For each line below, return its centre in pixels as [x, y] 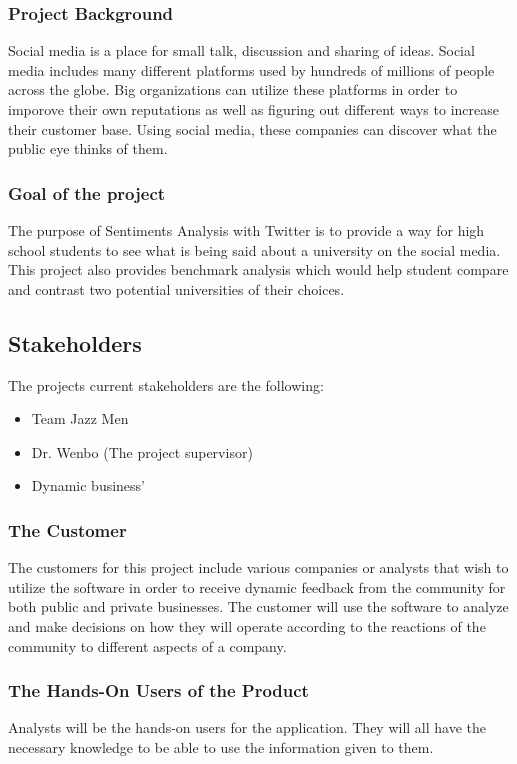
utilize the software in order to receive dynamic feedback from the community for [257, 586]
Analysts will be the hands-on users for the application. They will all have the [247, 727]
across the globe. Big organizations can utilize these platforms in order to [233, 89]
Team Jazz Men [80, 418]
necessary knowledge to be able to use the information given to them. [221, 746]
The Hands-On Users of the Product [158, 690]
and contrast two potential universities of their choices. [176, 288]
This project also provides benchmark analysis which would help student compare [258, 269]
